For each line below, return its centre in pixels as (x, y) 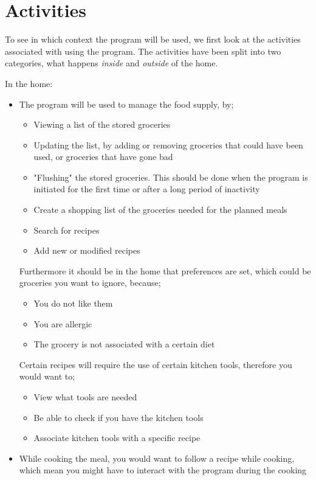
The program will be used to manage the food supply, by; (126, 104)
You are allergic (63, 323)
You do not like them (73, 303)
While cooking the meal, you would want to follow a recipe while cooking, (157, 458)
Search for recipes (67, 230)
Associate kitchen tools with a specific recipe (117, 438)
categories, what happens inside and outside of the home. (112, 63)
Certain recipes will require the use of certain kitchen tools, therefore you (156, 364)
